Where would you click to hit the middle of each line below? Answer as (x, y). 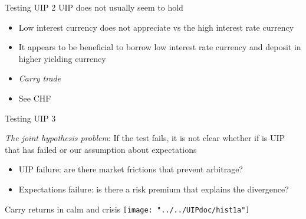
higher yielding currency (62, 58)
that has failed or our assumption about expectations (101, 149)
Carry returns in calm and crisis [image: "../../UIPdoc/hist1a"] (127, 209)
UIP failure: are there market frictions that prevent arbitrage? (131, 169)
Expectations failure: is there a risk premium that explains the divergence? (154, 189)
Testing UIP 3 (30, 118)
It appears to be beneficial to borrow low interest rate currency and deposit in (160, 47)
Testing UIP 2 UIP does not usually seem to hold (94, 7)
